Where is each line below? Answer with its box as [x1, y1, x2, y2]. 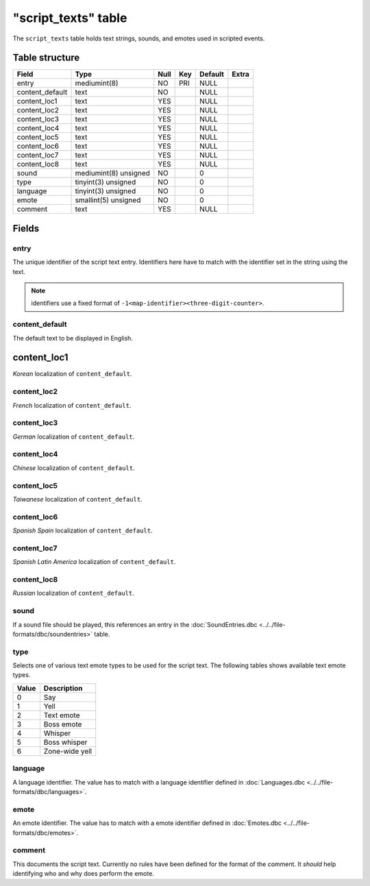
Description [43, 683, 83, 693]
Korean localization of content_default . [12, 370, 132, 378]
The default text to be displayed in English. [12, 334, 134, 342]
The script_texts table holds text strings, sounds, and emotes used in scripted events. [12, 34, 265, 42]
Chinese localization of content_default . [12, 463, 135, 472]
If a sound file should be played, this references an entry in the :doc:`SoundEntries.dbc [12, 620, 258, 628]
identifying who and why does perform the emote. [12, 870, 154, 878]
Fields [12, 223, 40, 234]
